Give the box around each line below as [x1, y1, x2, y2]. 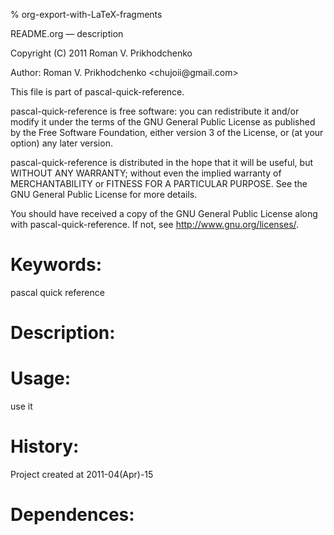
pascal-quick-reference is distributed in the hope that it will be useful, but [10, 157, 313, 168]
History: [10, 435, 80, 458]
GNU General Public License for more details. [10, 189, 198, 200]
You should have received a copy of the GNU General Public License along [10, 208, 318, 219]
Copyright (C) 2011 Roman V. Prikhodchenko [10, 47, 193, 59]
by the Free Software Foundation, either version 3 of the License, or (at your [10, 127, 324, 138]
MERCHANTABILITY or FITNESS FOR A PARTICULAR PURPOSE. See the [10, 178, 308, 189]
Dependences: [10, 504, 135, 526]
